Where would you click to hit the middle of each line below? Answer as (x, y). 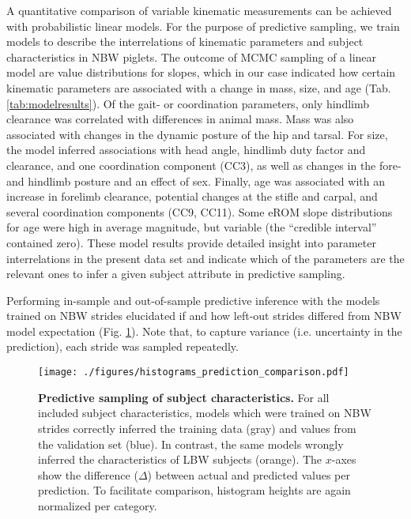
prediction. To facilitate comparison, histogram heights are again (194, 490)
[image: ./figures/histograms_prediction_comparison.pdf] (194, 372)
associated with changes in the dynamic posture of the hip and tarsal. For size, (197, 134)
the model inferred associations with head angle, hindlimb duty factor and (186, 150)
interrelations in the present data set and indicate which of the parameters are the (205, 258)
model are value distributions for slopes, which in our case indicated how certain (201, 72)
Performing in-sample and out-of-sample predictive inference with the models (193, 300)
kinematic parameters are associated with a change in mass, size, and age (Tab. (199, 87)
